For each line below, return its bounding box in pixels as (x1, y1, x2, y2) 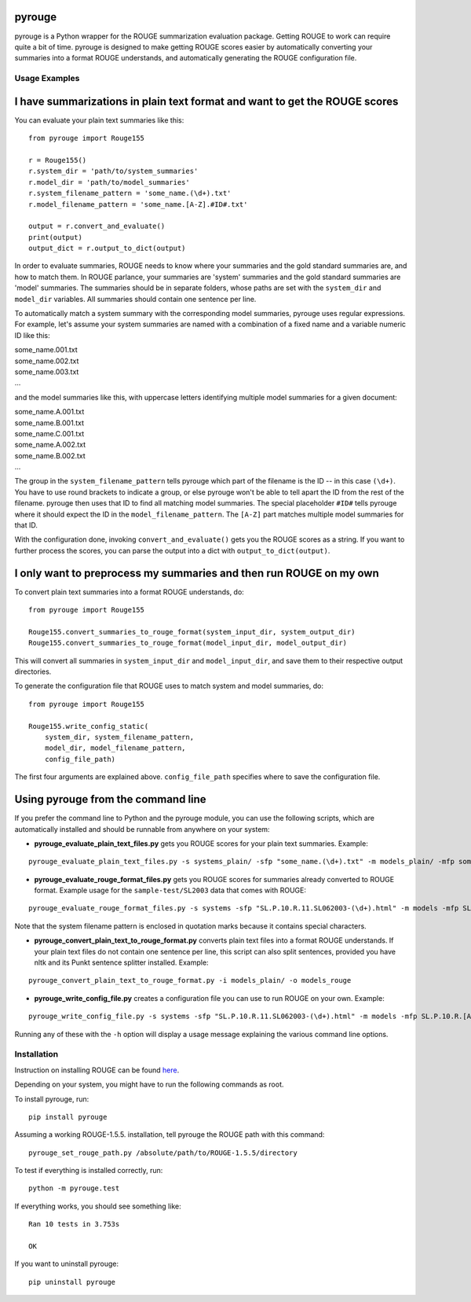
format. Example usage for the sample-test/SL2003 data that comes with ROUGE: (34, 885, 306, 896)
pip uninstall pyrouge (28, 1278, 116, 1286)
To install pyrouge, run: (14, 1094, 89, 1104)
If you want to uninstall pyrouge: (14, 1259, 119, 1269)
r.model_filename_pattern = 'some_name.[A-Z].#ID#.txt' (28, 200, 248, 208)
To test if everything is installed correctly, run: (14, 1166, 163, 1175)
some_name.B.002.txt (14, 451, 86, 460)
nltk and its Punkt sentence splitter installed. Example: (34, 958, 209, 967)
